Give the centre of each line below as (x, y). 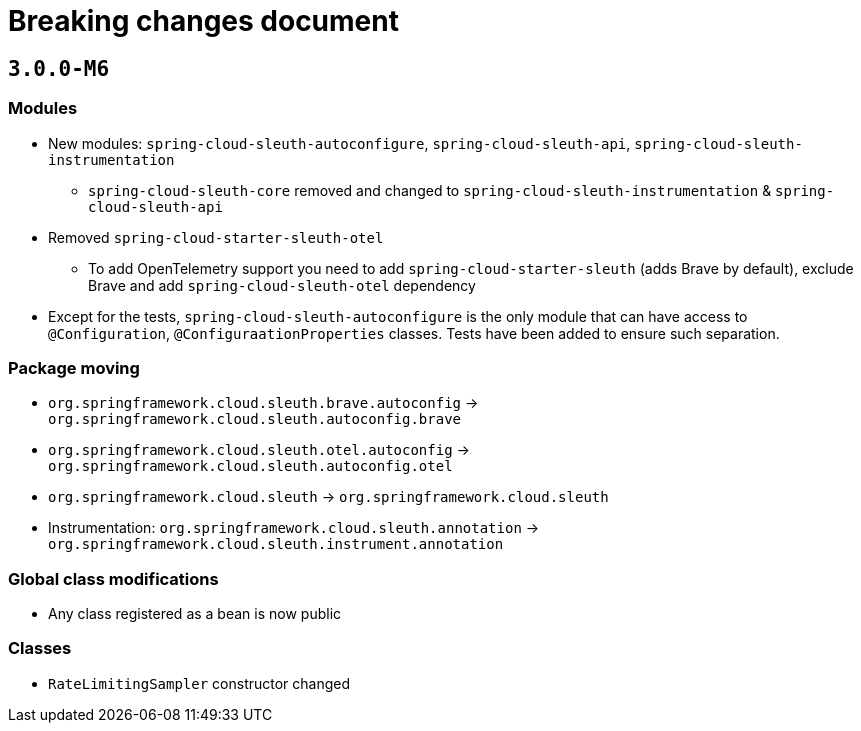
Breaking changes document (203, 21)
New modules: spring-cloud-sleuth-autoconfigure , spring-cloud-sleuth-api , (339, 143)
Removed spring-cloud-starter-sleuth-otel (216, 237)
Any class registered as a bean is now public (195, 614)
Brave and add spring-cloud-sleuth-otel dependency (282, 285)
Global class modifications (113, 578)
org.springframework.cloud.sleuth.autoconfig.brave (255, 419)
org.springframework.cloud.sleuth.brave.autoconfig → (263, 403)
